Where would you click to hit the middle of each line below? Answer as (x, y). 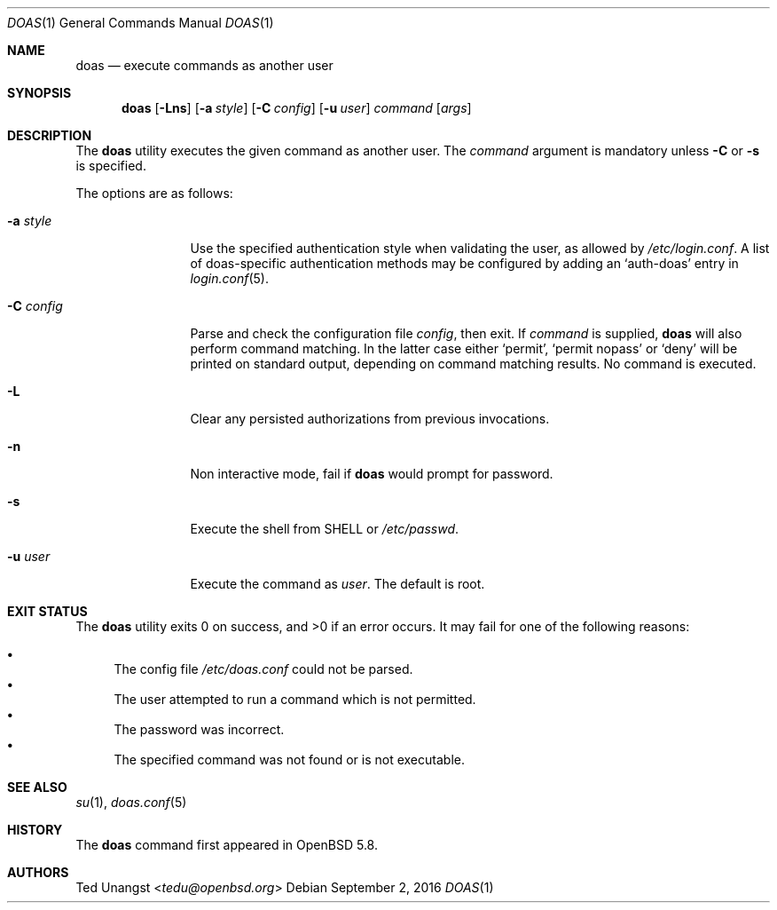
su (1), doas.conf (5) (131, 802)
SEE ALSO (37, 787)
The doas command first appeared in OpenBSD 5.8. (227, 845)
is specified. (111, 166)
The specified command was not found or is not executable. (289, 760)
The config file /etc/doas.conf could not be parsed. (263, 669)
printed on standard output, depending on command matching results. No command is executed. (473, 364)
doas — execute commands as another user (204, 65)
